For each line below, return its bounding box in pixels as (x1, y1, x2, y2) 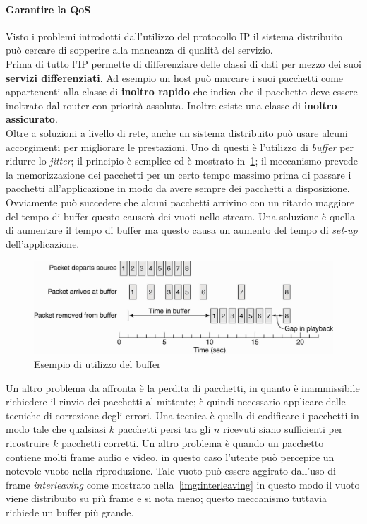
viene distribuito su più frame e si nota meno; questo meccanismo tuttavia (6, 491, 327, 506)
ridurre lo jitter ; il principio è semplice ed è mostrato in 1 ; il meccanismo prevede (6, 153, 358, 168)
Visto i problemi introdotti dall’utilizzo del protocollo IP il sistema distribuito (6, 28, 343, 43)
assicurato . (6, 112, 58, 126)
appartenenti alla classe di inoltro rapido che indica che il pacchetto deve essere (6, 84, 358, 99)
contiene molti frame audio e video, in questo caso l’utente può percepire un (6, 449, 335, 464)
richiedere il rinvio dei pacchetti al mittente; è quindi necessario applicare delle (6, 394, 346, 409)
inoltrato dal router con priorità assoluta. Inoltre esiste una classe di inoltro (6, 97, 337, 112)
